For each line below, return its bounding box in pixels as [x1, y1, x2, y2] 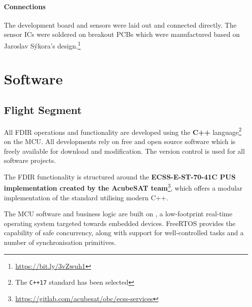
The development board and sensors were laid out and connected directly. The [4, 19, 236, 30]
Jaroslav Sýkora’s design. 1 [4, 39, 81, 50]
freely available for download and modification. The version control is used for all [4, 145, 245, 156]
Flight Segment [4, 102, 82, 117]
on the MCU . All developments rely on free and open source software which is [4, 136, 236, 146]
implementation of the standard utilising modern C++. [4, 192, 168, 202]
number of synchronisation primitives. [4, 237, 116, 247]
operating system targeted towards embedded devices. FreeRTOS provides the [4, 218, 236, 228]
